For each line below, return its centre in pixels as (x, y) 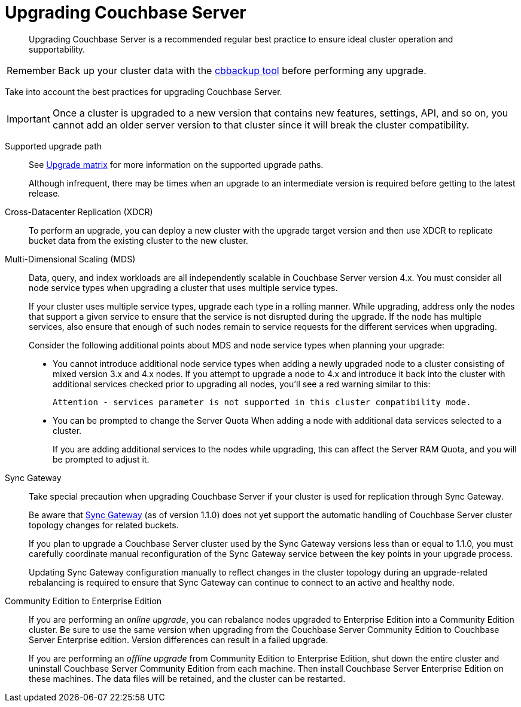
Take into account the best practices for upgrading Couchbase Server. (144, 91)
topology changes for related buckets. (104, 525)
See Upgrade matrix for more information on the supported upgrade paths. (176, 164)
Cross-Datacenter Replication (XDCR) (79, 212)
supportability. (57, 49)
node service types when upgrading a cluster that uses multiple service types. (183, 287)
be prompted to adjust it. (101, 459)
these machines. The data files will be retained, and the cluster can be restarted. (187, 678)
